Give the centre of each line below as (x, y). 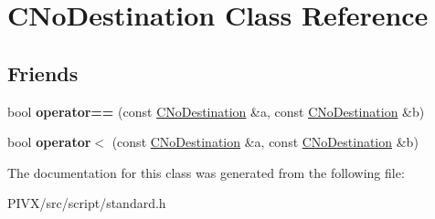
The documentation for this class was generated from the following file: (206, 172)
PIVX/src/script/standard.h (87, 203)
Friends (43, 73)
